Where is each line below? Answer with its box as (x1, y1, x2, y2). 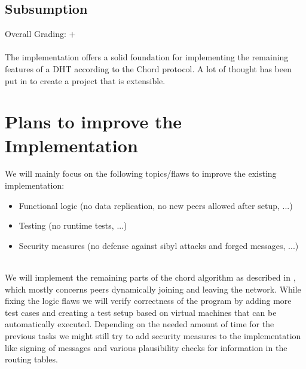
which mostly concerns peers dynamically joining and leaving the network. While (5, 282, 301, 295)
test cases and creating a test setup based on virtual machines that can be (5, 306, 277, 318)
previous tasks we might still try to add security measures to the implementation (5, 330, 301, 342)
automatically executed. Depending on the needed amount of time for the (5, 318, 274, 330)
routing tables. (5, 353, 58, 365)
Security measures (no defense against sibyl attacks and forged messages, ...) (19, 239, 299, 251)
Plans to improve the (5, 109, 182, 134)
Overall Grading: (5, 27, 66, 40)
